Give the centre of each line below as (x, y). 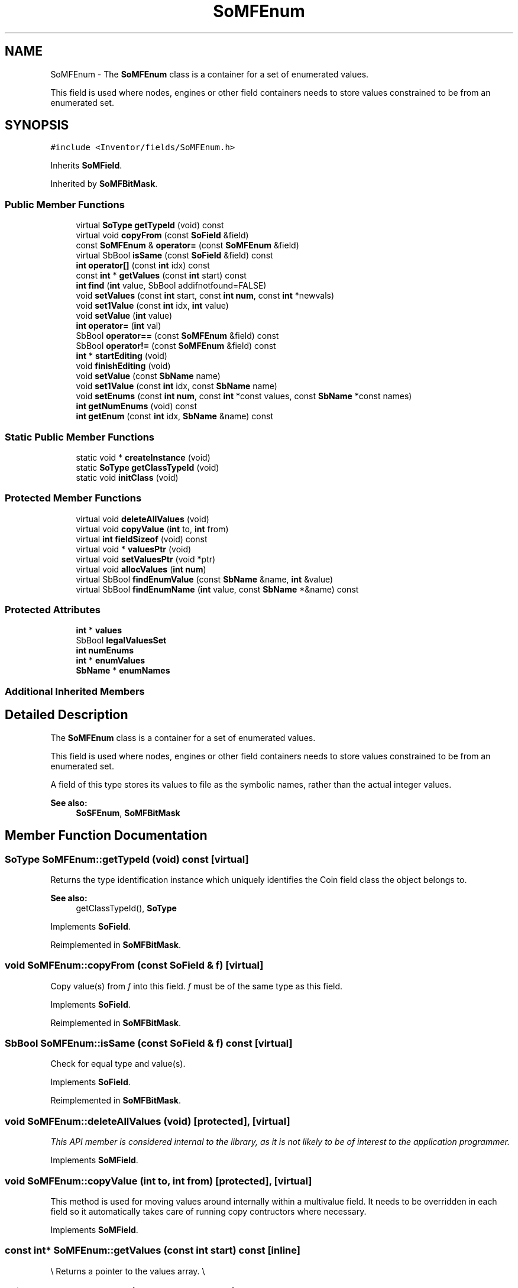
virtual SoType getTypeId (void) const (150, 225)
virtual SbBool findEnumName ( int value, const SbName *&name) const (217, 589)
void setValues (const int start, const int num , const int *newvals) (205, 296)
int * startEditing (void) (122, 356)
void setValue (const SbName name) (148, 376)
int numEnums (105, 651)
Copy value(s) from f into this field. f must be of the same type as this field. (197, 986)
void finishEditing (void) (123, 366)
